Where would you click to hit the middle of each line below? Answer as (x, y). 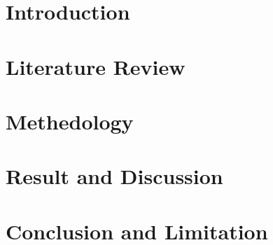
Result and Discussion (114, 176)
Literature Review (96, 66)
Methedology (70, 121)
